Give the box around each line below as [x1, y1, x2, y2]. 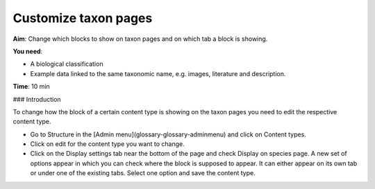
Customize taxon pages [12, 10, 153, 26]
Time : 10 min [12, 82, 50, 91]
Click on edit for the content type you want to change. [30, 140, 185, 148]
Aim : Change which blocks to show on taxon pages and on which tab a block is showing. [12, 35, 268, 43]
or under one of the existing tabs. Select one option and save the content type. [30, 169, 256, 177]
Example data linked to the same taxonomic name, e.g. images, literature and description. [30, 69, 286, 78]
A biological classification [30, 60, 103, 69]
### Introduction [12, 95, 62, 103]
